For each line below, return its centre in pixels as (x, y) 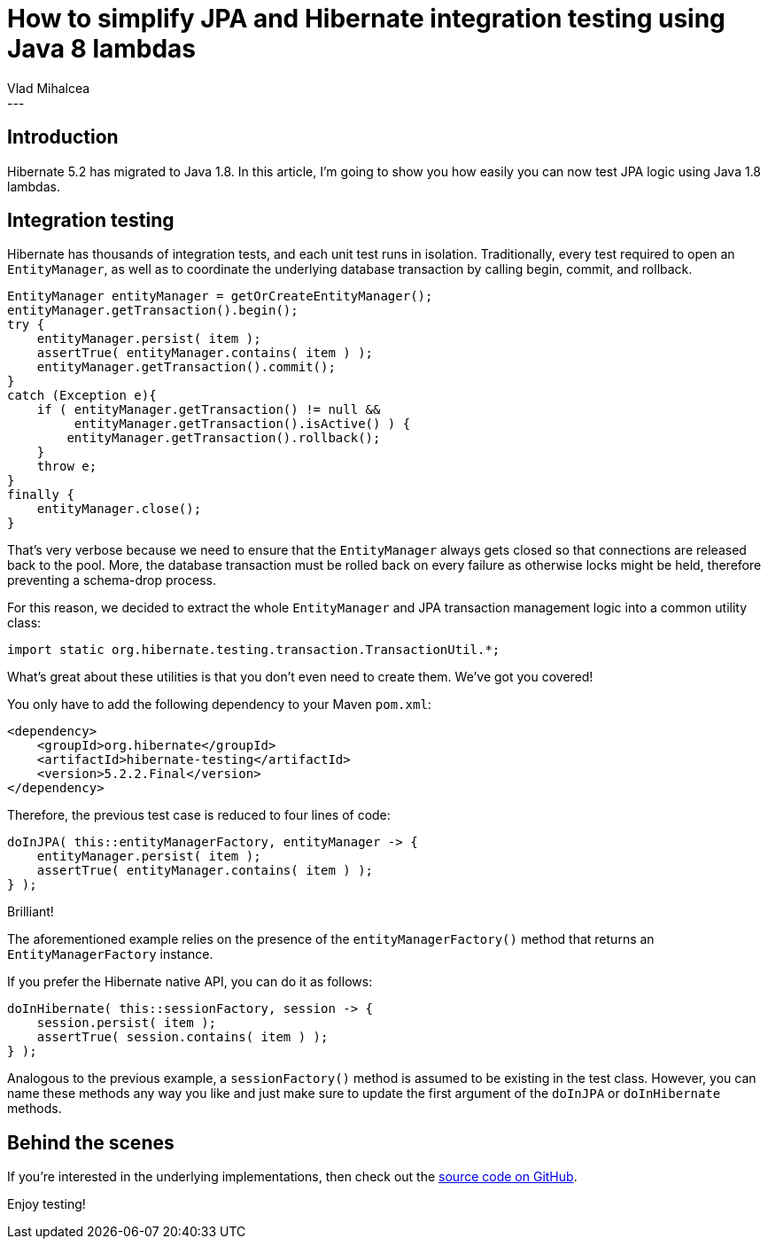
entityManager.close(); (119, 509)
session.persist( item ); (127, 1023)
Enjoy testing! (47, 1204)
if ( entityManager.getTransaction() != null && (209, 410)
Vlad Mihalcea (49, 88)
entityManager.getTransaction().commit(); (186, 367)
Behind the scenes (91, 1142)
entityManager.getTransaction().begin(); (153, 311)
